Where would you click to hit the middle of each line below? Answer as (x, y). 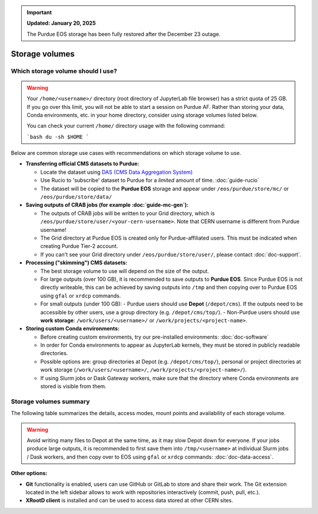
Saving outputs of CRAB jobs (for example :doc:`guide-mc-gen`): (107, 205)
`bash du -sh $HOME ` (58, 137)
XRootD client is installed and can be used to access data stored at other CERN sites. (129, 500)
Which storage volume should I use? (64, 71)
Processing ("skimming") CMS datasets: (77, 263)
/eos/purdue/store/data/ (76, 197)
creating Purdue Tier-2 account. (79, 246)
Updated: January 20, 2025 (61, 23)
